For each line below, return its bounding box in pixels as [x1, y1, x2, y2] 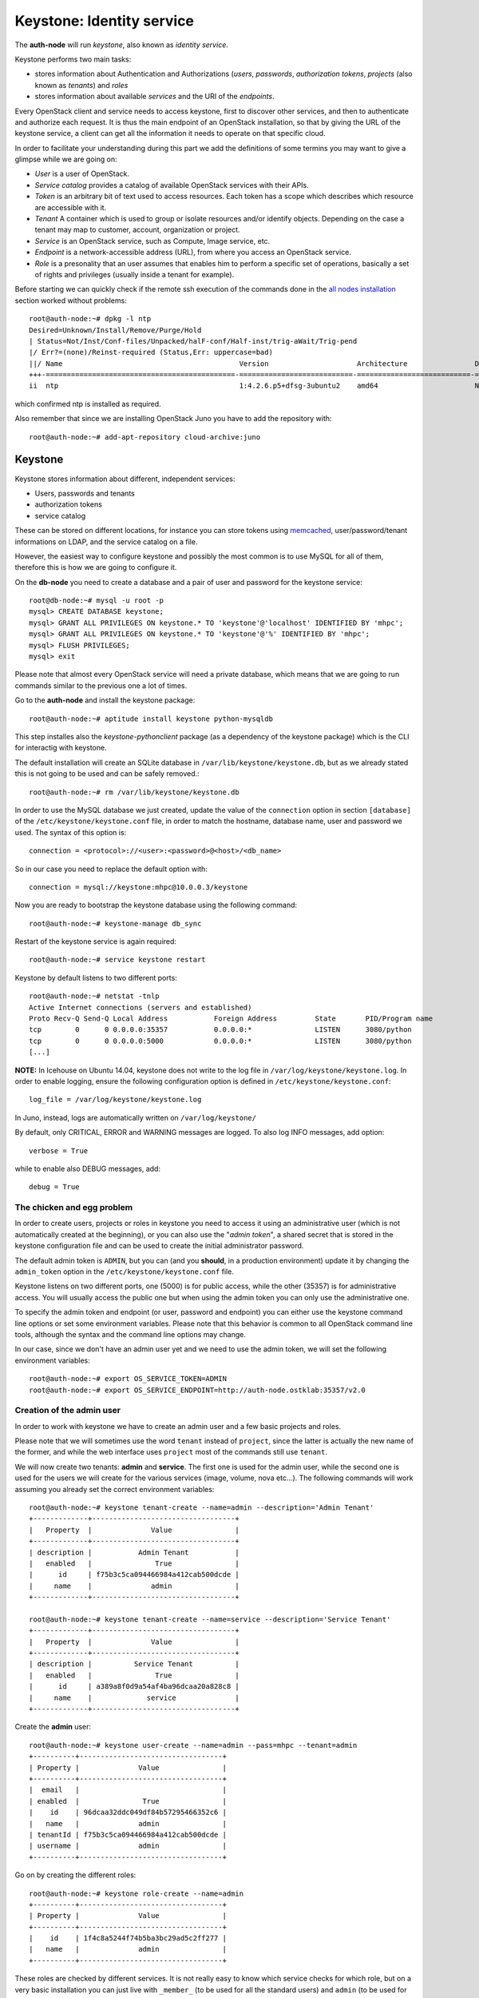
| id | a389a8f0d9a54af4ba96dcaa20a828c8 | [29, 1682, 239, 1691]
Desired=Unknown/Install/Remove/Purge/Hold [29, 325, 202, 335]
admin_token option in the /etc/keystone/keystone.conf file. [14, 1267, 235, 1276]
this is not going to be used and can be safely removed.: [14, 769, 200, 778]
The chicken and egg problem [14, 1202, 133, 1213]
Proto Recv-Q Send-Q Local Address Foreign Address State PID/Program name [29, 1014, 433, 1023]
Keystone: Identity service [14, 12, 195, 30]
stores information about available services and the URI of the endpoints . [34, 92, 275, 101]
